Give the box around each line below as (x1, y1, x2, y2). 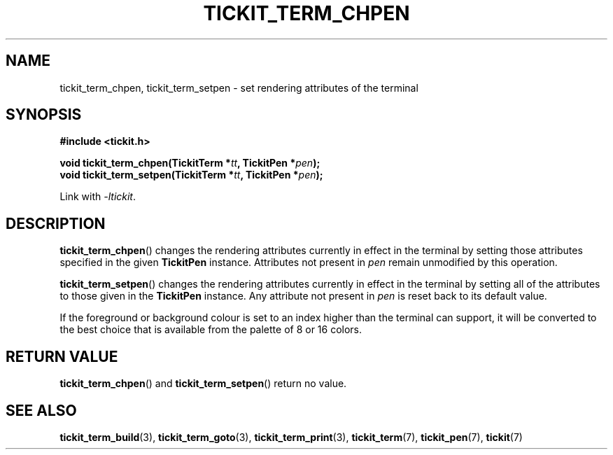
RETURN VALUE (6, 347, 118, 365)
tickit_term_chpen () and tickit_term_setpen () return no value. (59, 377, 347, 390)
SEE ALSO (6, 401, 77, 419)
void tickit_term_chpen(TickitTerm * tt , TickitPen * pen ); (59, 157, 320, 169)
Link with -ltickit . (59, 190, 136, 203)
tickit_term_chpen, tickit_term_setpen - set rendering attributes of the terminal (59, 81, 418, 94)
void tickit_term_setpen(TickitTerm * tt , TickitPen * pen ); (59, 169, 323, 181)
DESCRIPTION (6, 214, 106, 232)
